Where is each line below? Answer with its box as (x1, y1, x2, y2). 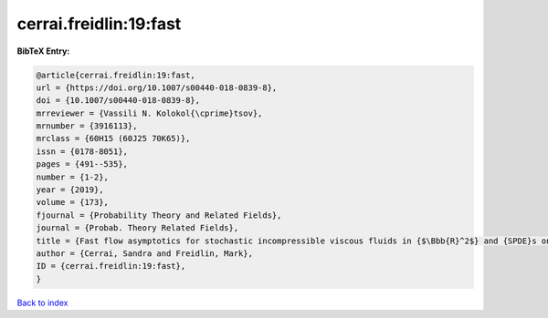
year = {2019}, (36, 185, 104, 195)
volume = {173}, (36, 197, 110, 208)
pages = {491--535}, (36, 159, 128, 169)
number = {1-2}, (36, 171, 110, 182)
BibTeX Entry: (16, 46, 70, 56)
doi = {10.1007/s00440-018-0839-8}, (36, 96, 201, 106)
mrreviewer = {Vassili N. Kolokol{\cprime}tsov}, (36, 108, 263, 118)
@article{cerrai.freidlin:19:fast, (36, 69, 195, 80)
